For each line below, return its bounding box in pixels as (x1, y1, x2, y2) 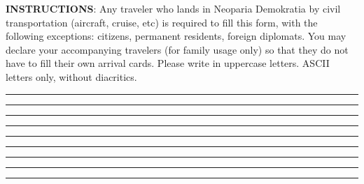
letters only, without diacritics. (6, 69, 137, 84)
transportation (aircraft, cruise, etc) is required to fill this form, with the (6, 15, 318, 29)
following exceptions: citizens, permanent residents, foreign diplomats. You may (6, 29, 346, 43)
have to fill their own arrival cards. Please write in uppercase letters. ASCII (6, 56, 330, 70)
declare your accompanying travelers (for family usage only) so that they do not (6, 42, 349, 56)
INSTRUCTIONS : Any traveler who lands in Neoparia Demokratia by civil (6, 1, 341, 15)
